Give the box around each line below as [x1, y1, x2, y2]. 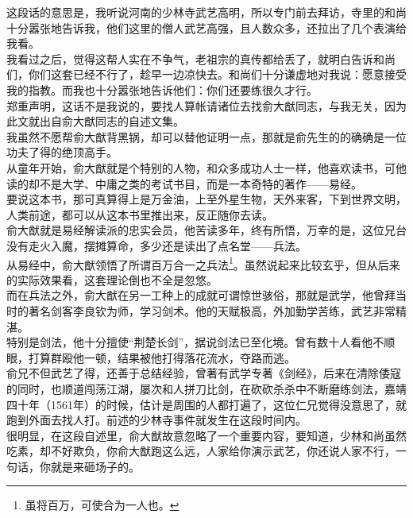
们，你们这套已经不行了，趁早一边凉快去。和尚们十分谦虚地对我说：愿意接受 [6, 66, 407, 83]
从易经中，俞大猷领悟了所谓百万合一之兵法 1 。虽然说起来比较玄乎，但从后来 [6, 253, 400, 273]
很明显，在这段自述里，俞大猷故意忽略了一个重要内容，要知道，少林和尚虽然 [6, 427, 407, 443]
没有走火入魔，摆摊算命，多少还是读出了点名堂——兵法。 [6, 237, 307, 253]
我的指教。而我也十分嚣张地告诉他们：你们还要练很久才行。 [6, 81, 318, 98]
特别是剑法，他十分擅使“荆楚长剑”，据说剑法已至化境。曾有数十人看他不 [6, 334, 384, 350]
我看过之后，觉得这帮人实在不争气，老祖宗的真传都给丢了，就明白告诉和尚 [6, 50, 396, 67]
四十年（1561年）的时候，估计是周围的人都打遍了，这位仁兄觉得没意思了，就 [6, 396, 407, 412]
